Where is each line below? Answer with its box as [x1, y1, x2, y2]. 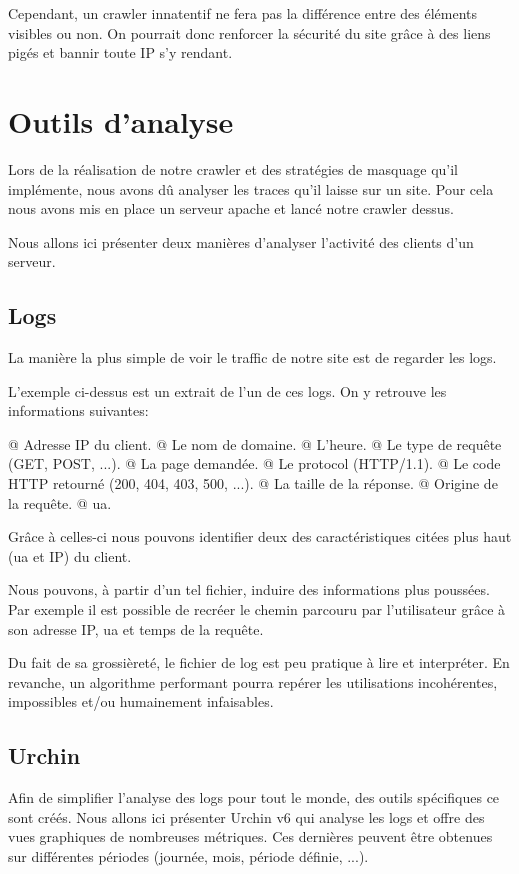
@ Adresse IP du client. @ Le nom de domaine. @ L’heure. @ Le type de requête [8, 433, 502, 454]
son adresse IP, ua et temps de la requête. [8, 618, 264, 639]
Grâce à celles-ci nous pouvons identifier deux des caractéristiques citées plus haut [8, 526, 512, 547]
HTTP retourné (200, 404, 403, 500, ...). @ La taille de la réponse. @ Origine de [8, 473, 498, 494]
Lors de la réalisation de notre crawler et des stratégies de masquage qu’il [8, 158, 459, 179]
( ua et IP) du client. [8, 545, 132, 566]
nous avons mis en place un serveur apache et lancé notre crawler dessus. [8, 198, 454, 219]
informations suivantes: [8, 400, 149, 421]
